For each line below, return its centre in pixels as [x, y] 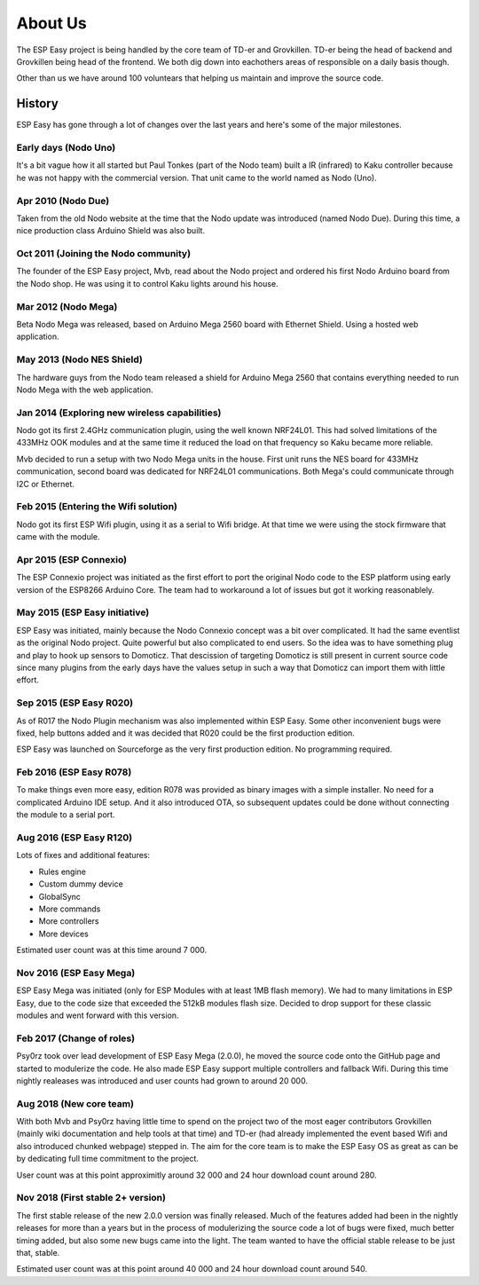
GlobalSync [60, 896]
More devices [63, 934]
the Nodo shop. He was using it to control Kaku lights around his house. [147, 283]
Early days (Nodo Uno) [66, 148]
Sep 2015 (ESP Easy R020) [75, 703]
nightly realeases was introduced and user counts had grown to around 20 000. [162, 1080]
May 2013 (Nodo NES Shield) [80, 359]
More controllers [69, 921]
